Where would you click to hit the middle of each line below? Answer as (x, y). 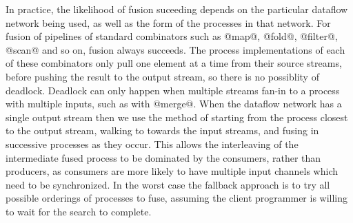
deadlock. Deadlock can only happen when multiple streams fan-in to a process (173, 90)
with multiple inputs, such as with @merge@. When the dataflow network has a (174, 104)
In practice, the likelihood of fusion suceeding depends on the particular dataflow (177, 9)
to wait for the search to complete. (79, 211)
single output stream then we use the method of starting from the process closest (177, 117)
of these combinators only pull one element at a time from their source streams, (174, 63)
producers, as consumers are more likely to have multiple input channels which (172, 171)
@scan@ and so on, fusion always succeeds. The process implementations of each (175, 49)
